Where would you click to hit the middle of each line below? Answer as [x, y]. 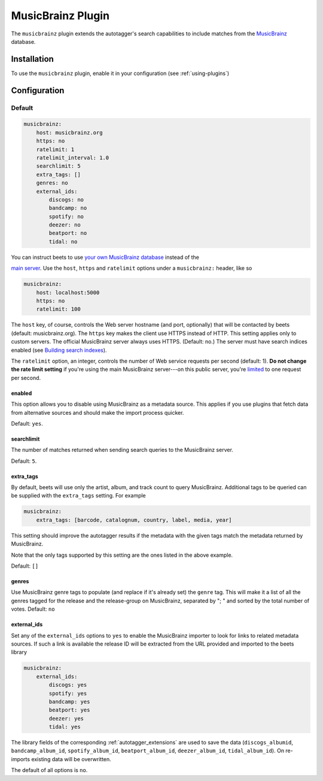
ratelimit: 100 [58, 309]
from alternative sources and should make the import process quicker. [97, 412]
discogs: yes [68, 685]
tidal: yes [65, 727]
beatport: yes [69, 710]
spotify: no [66, 216]
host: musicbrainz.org [69, 132]
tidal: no [63, 242]
